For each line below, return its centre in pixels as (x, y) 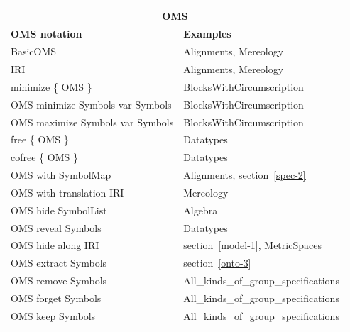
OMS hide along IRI (55, 245)
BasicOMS (34, 51)
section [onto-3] (217, 263)
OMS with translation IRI (67, 192)
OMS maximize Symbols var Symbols (92, 122)
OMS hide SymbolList (59, 210)
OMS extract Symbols (59, 263)
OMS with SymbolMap (61, 175)
